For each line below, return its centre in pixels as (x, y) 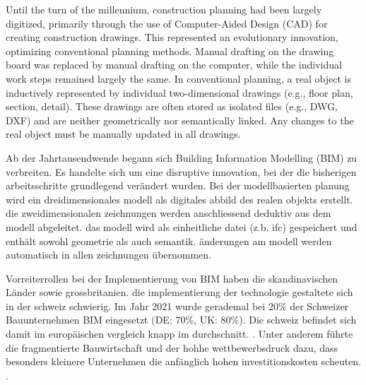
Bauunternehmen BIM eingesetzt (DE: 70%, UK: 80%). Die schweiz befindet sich (181, 320)
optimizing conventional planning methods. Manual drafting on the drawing (170, 51)
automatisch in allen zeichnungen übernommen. (109, 255)
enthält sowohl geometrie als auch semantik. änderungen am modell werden (169, 241)
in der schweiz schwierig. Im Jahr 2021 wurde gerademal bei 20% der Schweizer (177, 306)
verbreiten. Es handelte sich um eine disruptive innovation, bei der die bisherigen (181, 171)
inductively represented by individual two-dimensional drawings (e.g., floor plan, (179, 92)
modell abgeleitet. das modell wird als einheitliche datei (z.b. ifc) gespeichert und (182, 226)
